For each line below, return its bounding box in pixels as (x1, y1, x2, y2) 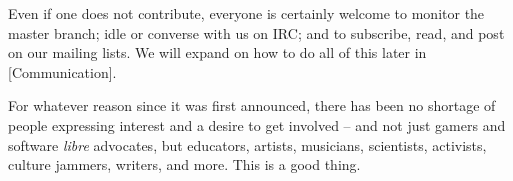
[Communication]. (8, 61, 117, 82)
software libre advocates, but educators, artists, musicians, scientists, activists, (8, 134, 487, 155)
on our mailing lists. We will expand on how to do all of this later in (8, 42, 427, 63)
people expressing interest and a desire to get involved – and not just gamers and (8, 114, 506, 135)
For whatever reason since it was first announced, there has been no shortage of (8, 95, 496, 116)
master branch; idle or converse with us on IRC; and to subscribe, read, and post (8, 22, 505, 43)
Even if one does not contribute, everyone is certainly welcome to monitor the (8, 3, 485, 23)
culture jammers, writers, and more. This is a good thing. (8, 154, 361, 175)
